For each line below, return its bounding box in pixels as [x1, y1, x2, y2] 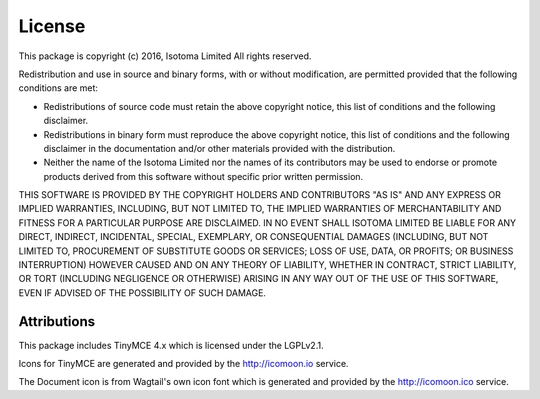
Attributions [18, 313, 96, 330]
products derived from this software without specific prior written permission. [43, 170, 364, 182]
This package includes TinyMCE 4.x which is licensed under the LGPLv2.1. [18, 339, 324, 351]
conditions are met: [18, 82, 99, 94]
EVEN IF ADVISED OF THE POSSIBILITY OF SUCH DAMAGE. [18, 286, 267, 299]
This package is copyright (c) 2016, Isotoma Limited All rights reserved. [18, 50, 312, 62]
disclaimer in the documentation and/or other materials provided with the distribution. [43, 142, 396, 154]
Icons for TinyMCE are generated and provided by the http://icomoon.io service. [18, 358, 349, 370]
